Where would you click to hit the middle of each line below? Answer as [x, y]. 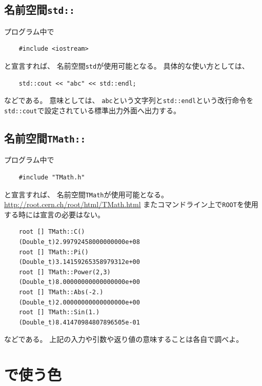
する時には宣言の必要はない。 [54, 214]
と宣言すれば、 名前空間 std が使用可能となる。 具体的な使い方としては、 [127, 65]
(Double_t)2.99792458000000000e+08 [79, 242]
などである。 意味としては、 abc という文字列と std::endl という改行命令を [129, 100]
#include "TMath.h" [52, 177]
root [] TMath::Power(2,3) [65, 272]
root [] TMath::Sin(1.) [59, 312]
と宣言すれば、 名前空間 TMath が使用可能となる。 [86, 194]
